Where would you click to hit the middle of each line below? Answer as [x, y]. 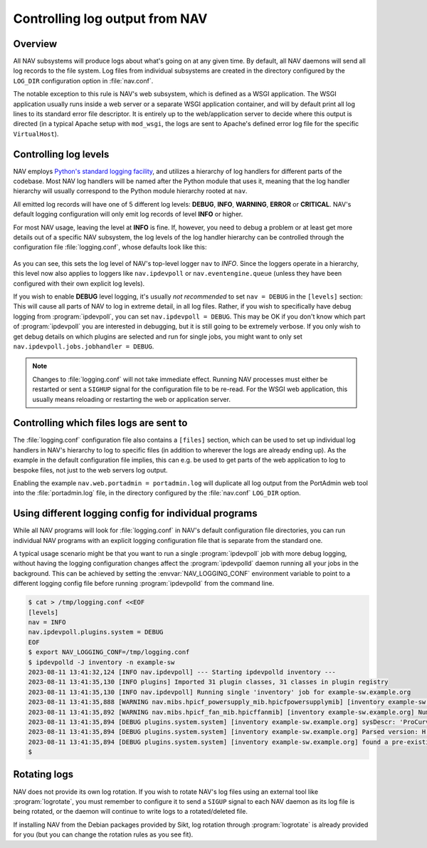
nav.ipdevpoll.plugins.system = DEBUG [96, 632]
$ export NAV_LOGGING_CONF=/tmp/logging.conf [109, 652]
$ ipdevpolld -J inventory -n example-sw [101, 662]
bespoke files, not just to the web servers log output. [90, 470]
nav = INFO [47, 622]
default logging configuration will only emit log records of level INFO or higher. [128, 214]
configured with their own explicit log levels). [79, 283]
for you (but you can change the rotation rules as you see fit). [103, 834]
